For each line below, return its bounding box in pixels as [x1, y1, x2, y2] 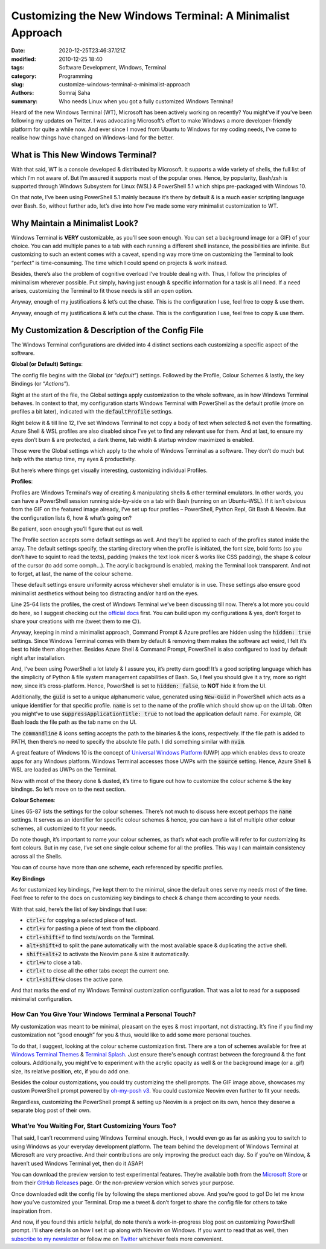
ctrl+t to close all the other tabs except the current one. [26, 967, 170, 974]
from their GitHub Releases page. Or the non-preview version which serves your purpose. [11, 1179, 235, 1186]
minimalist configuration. [11, 995, 73, 1002]
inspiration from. [11, 1207, 53, 1215]
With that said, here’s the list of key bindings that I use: [11, 906, 147, 913]
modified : [11, 55, 36, 63]
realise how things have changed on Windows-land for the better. [11, 134, 174, 141]
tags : [11, 64, 25, 71]
